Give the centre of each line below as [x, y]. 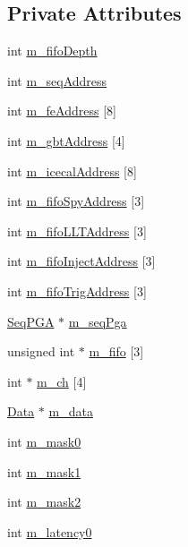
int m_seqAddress [57, 80]
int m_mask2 [44, 502]
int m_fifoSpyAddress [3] [76, 201]
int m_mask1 [44, 471]
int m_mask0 [44, 441]
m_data [71, 411]
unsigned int [41, 351]
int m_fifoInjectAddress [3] [81, 261]
